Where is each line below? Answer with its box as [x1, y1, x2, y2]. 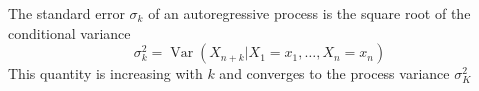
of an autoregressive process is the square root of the [148, 3, 471, 23]
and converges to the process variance [219, 63, 450, 84]
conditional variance [8, 22, 131, 43]
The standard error [8, 3, 125, 23]
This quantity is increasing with [8, 63, 203, 84]
